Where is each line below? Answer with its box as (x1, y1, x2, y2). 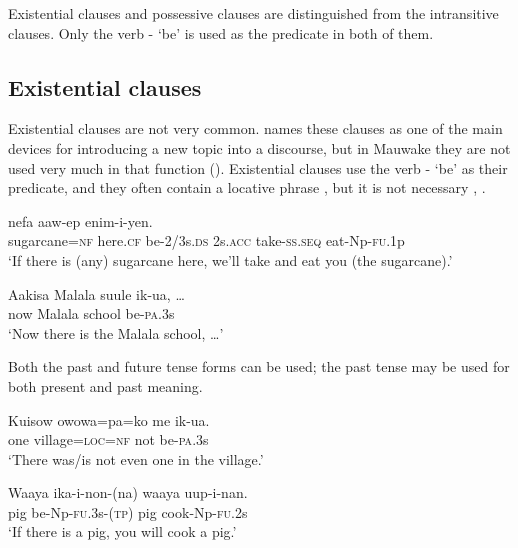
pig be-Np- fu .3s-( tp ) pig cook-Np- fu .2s (8, 501, 248, 522)
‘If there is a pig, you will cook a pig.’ (8, 521, 237, 542)
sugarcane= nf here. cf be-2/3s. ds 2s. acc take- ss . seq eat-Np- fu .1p (8, 230, 405, 251)
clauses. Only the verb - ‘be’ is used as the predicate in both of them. (8, 22, 434, 43)
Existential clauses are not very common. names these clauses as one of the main (8, 118, 503, 139)
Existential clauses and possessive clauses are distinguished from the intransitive (8, 3, 499, 23)
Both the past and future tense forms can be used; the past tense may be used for (8, 356, 510, 377)
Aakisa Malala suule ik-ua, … (8, 283, 185, 304)
